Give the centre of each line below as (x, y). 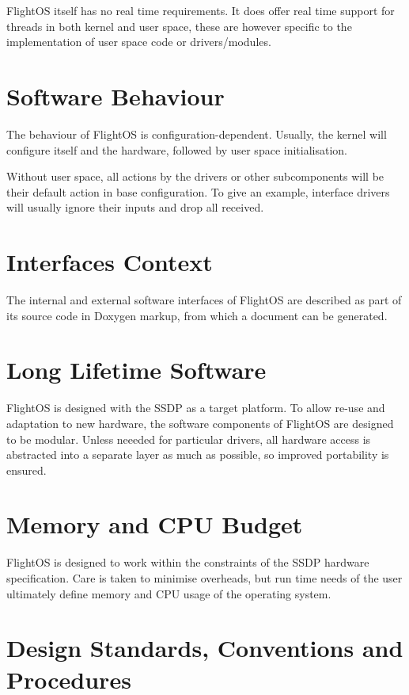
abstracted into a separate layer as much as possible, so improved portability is (198, 454)
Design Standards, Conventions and (205, 648)
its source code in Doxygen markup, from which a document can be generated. (197, 315)
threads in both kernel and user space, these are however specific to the (179, 26)
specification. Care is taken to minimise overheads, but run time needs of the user (204, 578)
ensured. (27, 470)
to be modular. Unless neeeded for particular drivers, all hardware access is (189, 439)
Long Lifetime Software (136, 370)
